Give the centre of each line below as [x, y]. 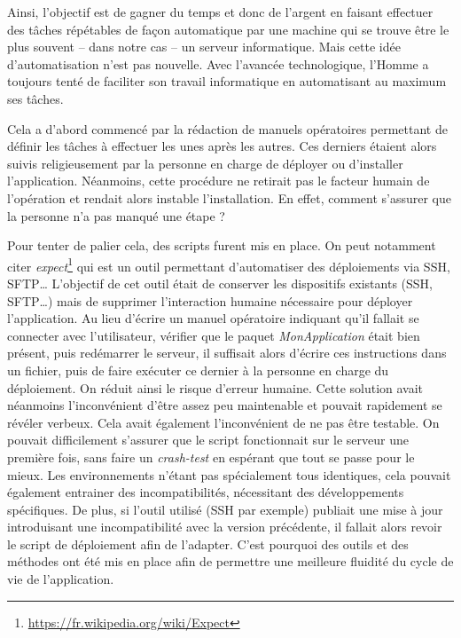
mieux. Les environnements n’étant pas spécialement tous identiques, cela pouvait [229, 474]
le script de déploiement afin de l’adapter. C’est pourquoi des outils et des [208, 543]
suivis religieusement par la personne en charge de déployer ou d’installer [205, 163]
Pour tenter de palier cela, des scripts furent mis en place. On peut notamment [222, 245]
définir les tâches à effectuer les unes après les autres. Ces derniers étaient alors [222, 146]
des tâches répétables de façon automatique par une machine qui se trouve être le [228, 29]
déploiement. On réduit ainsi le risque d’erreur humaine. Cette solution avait [215, 387]
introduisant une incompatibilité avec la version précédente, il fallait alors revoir [225, 527]
